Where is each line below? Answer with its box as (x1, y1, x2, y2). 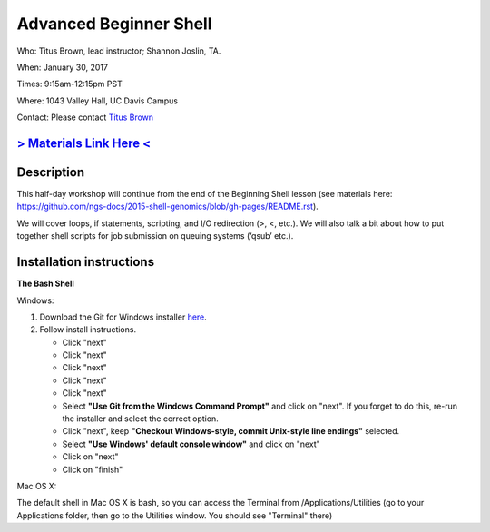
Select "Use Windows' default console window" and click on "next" (62, 438, 321, 449)
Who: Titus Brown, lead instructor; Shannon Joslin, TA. (16, 45, 221, 56)
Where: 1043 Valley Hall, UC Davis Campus (16, 95, 179, 106)
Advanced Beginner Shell (16, 14, 212, 34)
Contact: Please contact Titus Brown (16, 112, 154, 123)
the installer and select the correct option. (62, 413, 220, 424)
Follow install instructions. (39, 324, 136, 335)
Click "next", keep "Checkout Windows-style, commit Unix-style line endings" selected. (62, 426, 400, 437)
